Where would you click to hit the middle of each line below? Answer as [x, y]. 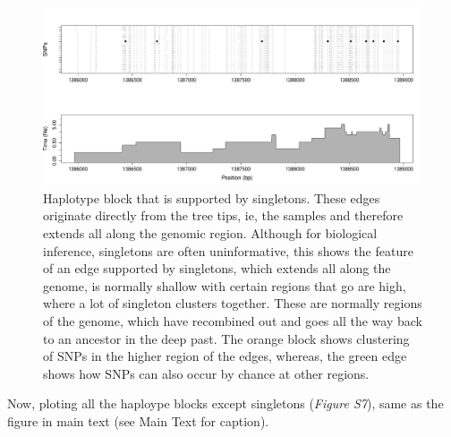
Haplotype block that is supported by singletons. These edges [212, 197]
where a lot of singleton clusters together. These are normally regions [233, 303]
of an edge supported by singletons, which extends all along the [217, 268]
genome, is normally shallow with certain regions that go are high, [225, 285]
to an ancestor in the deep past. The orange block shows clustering [226, 338]
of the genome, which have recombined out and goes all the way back [233, 320]
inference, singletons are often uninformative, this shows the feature [228, 250]
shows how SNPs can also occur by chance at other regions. [206, 373]
